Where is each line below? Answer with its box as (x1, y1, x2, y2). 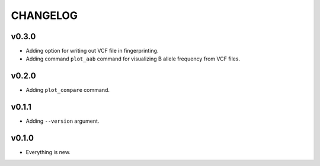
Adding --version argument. (25, 117, 100, 124)
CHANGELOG (11, 9, 78, 22)
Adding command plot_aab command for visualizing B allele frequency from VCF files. (25, 55, 240, 62)
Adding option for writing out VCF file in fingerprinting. (25, 47, 159, 55)
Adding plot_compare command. (25, 87, 110, 94)
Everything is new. (25, 149, 71, 156)
